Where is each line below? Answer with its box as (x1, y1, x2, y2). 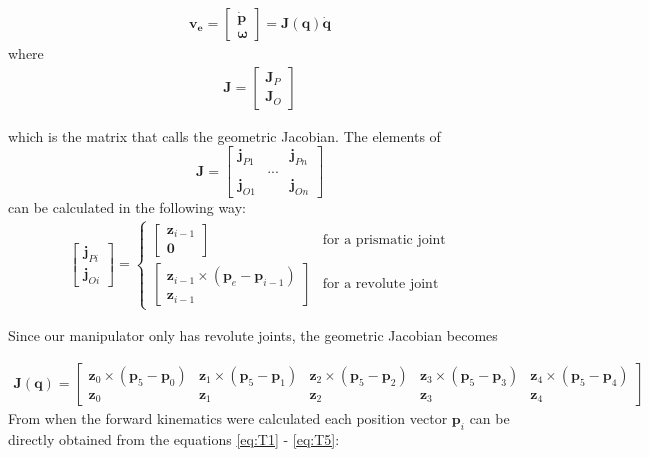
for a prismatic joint (322, 232, 446, 247)
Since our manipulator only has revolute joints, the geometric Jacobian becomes (8, 325, 498, 346)
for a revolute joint (322, 276, 439, 291)
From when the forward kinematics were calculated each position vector (8, 407, 448, 428)
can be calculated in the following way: (8, 196, 246, 217)
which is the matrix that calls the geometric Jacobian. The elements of (8, 125, 441, 146)
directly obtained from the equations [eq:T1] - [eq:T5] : (8, 428, 340, 449)
